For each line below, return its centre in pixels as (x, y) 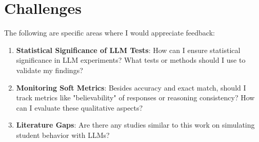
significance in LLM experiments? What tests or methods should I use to (131, 60)
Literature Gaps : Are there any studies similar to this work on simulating (135, 125)
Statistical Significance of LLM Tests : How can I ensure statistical (128, 50)
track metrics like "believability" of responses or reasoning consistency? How (135, 97)
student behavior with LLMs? (63, 135)
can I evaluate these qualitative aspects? (79, 107)
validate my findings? (49, 70)
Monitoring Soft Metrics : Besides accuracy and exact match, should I (131, 87)
